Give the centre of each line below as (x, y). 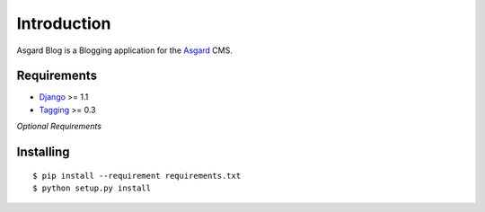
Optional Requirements (59, 127)
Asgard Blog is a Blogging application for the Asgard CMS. (124, 50)
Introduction (64, 23)
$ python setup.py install (92, 188)
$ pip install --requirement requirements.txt (137, 176)
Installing (44, 152)
